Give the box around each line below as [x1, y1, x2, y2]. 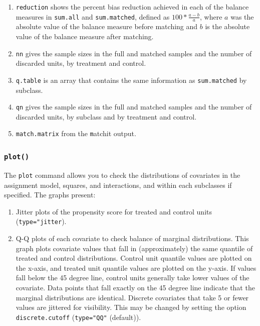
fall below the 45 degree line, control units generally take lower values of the [16, 272, 249, 283]
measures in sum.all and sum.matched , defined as [16, 11, 170, 22]
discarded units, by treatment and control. [16, 58, 146, 68]
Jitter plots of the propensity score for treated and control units [16, 206, 212, 216]
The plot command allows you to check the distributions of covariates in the [4, 169, 240, 180]
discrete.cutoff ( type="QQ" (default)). [16, 311, 141, 322]
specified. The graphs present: [4, 189, 96, 200]
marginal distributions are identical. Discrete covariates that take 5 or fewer [16, 292, 249, 302]
